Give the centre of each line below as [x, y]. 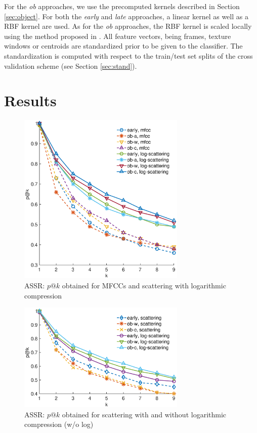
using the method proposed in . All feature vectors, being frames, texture [118, 36]
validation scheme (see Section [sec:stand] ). [71, 66]
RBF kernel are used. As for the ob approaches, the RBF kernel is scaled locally [128, 26]
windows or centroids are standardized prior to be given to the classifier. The [123, 46]
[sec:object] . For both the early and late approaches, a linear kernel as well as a [126, 16]
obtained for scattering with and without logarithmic [144, 414]
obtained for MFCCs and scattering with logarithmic [144, 285]
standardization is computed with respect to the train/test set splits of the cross [128, 55]
